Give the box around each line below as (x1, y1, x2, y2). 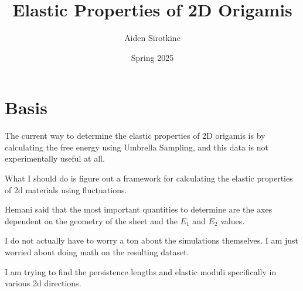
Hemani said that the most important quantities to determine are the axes (5, 203, 273, 215)
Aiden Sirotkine (124, 32, 181, 44)
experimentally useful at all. (5, 152, 105, 165)
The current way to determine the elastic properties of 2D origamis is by (5, 129, 265, 142)
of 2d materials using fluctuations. (5, 183, 127, 196)
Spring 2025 (131, 51, 174, 63)
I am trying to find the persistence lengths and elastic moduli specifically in (5, 265, 277, 278)
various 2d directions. (5, 277, 81, 289)
